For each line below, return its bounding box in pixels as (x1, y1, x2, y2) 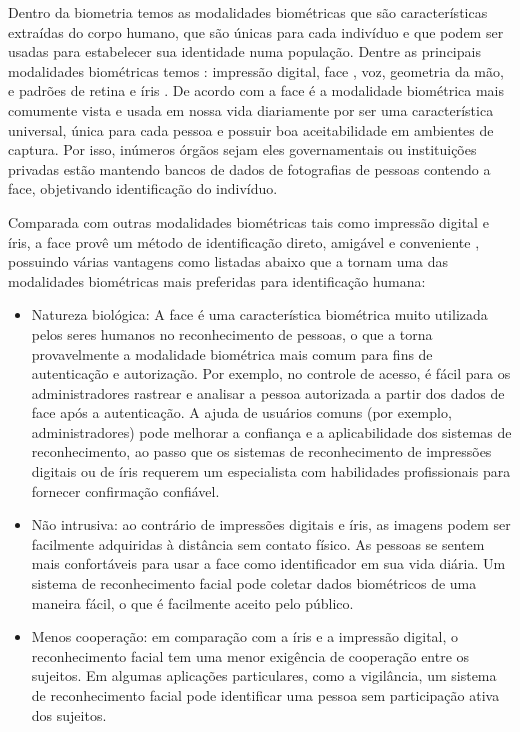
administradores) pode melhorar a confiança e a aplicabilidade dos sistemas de (31, 421, 512, 442)
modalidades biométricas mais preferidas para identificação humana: (8, 270, 426, 291)
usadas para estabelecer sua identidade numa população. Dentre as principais (8, 41, 481, 62)
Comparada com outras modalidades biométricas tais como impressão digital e (8, 211, 489, 232)
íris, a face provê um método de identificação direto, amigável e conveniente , (8, 231, 480, 252)
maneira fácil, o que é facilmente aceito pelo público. (31, 592, 354, 613)
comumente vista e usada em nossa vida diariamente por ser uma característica (8, 99, 494, 120)
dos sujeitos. (31, 704, 107, 725)
